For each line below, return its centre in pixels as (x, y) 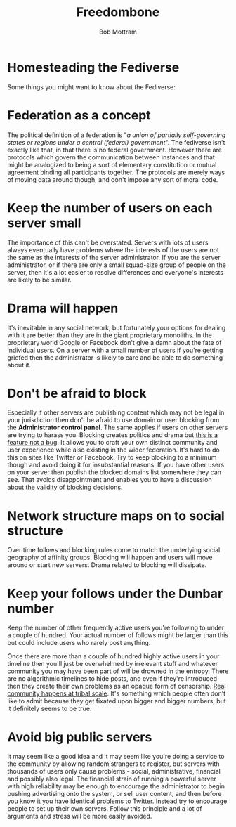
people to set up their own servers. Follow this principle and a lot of (105, 809)
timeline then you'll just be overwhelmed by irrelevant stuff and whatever (113, 664)
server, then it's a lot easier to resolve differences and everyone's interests (115, 272)
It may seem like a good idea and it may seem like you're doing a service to (116, 757)
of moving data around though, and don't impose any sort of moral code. (113, 179)
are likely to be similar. (40, 280)
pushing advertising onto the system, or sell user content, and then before (114, 794)
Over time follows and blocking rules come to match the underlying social (114, 550)
